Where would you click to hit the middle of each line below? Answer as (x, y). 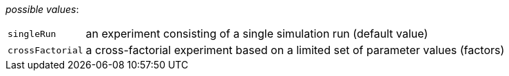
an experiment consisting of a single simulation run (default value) (257, 34)
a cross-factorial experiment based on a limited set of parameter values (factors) (295, 50)
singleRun (32, 34)
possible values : (42, 9)
